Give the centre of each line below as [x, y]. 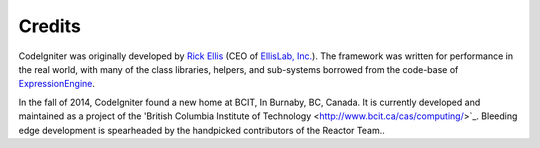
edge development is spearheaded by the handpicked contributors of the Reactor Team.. [201, 130]
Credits [50, 26]
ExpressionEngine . [56, 84]
